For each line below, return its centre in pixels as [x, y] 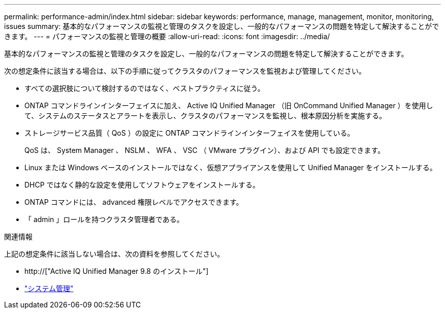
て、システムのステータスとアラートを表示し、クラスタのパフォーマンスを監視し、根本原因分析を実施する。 [205, 116]
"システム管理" [49, 288]
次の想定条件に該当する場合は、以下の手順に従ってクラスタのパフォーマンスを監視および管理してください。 [185, 71]
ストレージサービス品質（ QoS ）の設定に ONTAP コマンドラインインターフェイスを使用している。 [189, 133]
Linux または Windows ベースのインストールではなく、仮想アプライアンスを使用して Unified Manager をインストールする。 [231, 167]
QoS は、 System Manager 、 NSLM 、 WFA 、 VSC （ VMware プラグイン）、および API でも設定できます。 [205, 150]
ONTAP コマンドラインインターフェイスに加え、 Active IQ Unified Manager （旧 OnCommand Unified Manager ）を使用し [229, 105]
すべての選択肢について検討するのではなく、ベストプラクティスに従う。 [145, 88]
